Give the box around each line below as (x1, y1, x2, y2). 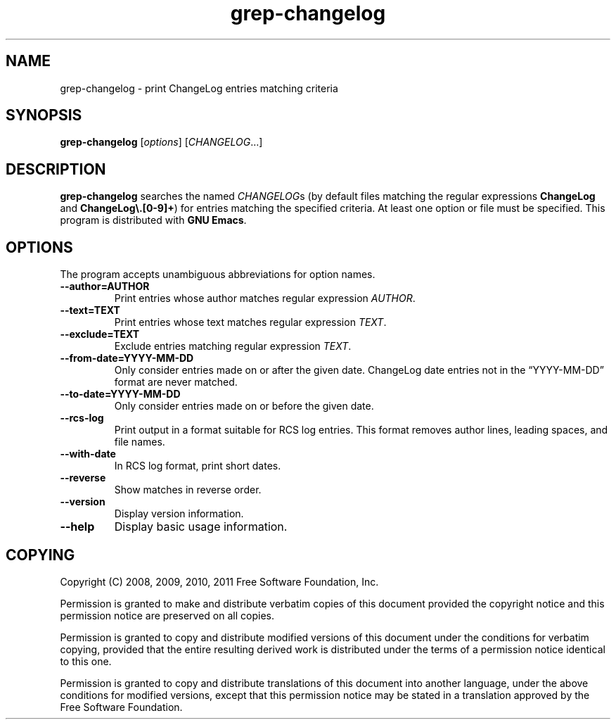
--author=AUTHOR (60, 280, 150, 293)
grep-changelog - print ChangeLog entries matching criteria (60, 82, 338, 94)
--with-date (60, 448, 116, 460)
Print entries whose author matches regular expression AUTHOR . (114, 292, 416, 305)
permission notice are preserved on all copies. (60, 609, 274, 622)
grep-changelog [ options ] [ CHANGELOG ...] (60, 136, 263, 149)
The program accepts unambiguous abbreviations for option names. (60, 268, 376, 281)
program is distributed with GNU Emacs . (60, 214, 247, 227)
